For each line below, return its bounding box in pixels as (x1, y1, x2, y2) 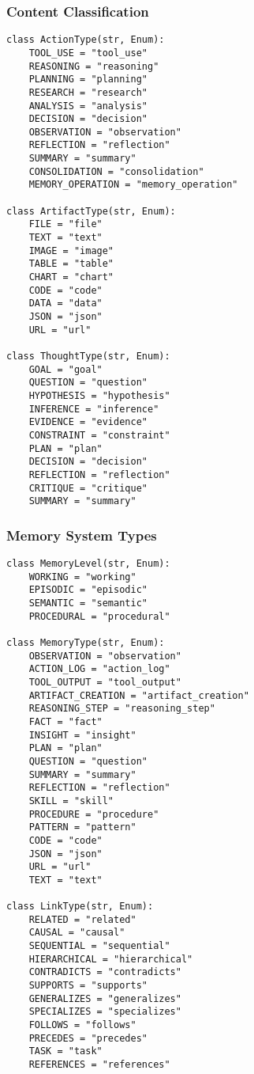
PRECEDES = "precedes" (28, 1032, 148, 1044)
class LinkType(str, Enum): (6, 901, 154, 913)
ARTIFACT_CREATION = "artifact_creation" (28, 689, 249, 701)
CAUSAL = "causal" (28, 927, 125, 939)
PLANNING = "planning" (28, 74, 148, 85)
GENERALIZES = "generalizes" (28, 992, 181, 1004)
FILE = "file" (28, 218, 103, 230)
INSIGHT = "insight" (28, 729, 136, 741)
